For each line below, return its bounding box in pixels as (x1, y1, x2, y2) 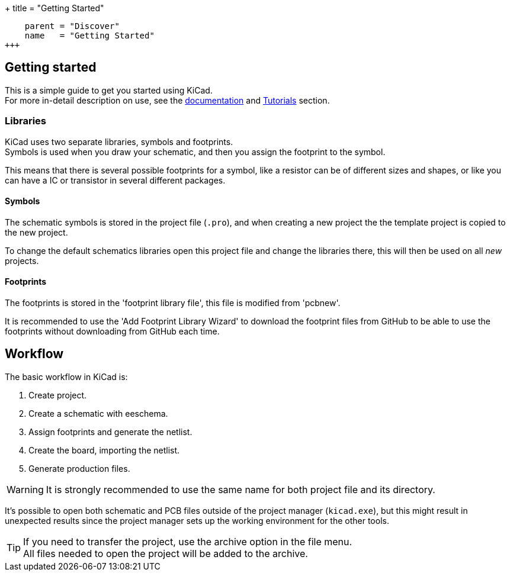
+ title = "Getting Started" (5, 3, 104, 13)
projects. (5, 255, 39, 266)
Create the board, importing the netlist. (28, 445, 180, 455)
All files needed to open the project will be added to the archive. (23, 547, 308, 559)
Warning (7, 483, 44, 495)
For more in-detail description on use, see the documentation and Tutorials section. (5, 95, 330, 105)
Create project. (28, 390, 87, 400)
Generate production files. (28, 463, 130, 474)
